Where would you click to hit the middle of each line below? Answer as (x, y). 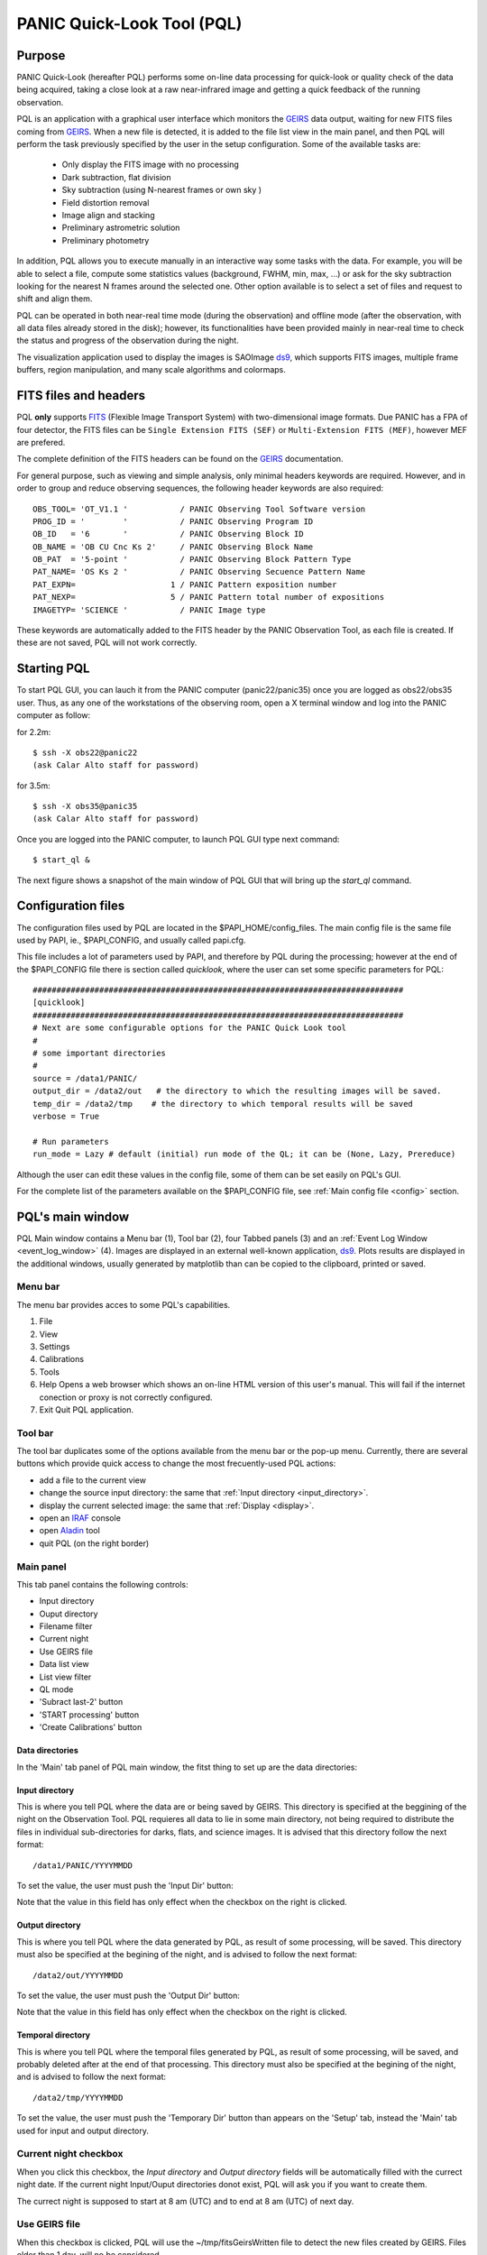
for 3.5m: (34, 786)
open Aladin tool (70, 1531)
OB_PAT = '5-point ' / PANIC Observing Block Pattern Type (192, 560)
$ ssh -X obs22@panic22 (85, 752)
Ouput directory (69, 1614)
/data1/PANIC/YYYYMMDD (83, 1865)
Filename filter (66, 1626)
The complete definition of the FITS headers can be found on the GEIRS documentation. (180, 459)
